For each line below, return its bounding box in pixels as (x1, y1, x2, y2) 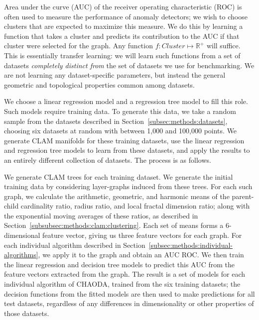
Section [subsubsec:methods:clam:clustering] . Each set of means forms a (4, 220, 224, 230)
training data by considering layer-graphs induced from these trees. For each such (4, 181, 253, 192)
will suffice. (206, 40, 241, 51)
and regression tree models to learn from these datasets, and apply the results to (4, 145, 250, 155)
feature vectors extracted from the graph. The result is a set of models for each (4, 269, 245, 279)
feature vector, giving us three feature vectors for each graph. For (42, 230, 242, 240)
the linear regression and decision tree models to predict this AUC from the (4, 259, 235, 269)
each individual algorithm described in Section (4, 239, 145, 250)
